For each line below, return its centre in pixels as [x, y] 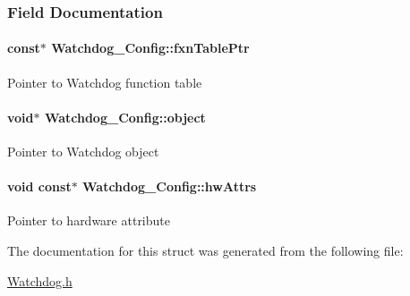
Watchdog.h [40, 280]
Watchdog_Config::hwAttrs [170, 186]
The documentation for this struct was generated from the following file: [205, 251]
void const [39, 186]
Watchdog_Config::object [125, 117]
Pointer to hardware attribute [89, 220]
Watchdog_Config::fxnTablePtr [150, 48]
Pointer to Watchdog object [83, 152]
